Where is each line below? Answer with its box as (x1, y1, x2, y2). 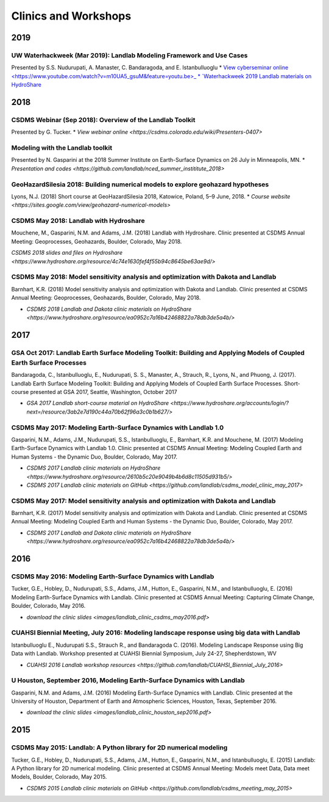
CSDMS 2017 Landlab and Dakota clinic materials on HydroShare (26, 529, 192, 536)
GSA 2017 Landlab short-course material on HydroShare (26, 399, 169, 407)
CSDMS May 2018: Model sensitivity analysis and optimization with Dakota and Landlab (11, 272, 277, 281)
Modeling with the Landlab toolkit (11, 144, 113, 152)
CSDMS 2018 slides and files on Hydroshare (11, 249, 123, 257)
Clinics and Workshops (11, 9, 132, 23)
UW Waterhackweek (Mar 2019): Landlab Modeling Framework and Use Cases (11, 51, 248, 59)
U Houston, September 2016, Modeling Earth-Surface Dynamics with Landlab (11, 676, 245, 685)
